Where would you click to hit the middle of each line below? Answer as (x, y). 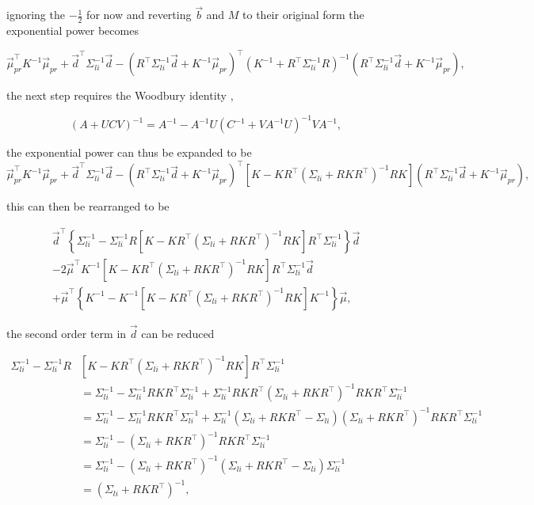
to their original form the (303, 15)
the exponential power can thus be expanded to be (129, 152)
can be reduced (178, 333)
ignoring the (36, 15)
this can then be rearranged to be (88, 206)
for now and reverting (139, 15)
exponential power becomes (72, 30)
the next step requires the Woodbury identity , (120, 95)
